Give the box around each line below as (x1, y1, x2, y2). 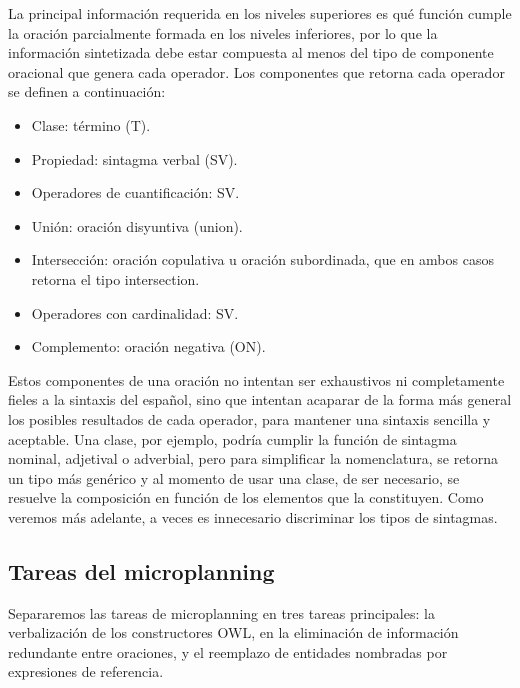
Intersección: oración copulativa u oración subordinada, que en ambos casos (31, 249, 494, 270)
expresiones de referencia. (8, 661, 164, 682)
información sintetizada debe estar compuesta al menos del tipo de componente (8, 42, 494, 63)
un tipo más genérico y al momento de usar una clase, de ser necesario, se (8, 467, 460, 488)
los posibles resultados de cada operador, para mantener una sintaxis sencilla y (8, 408, 491, 429)
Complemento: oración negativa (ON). (31, 336, 266, 357)
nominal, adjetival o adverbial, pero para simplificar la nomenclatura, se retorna (8, 448, 499, 469)
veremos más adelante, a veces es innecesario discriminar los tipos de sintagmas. (8, 506, 498, 527)
